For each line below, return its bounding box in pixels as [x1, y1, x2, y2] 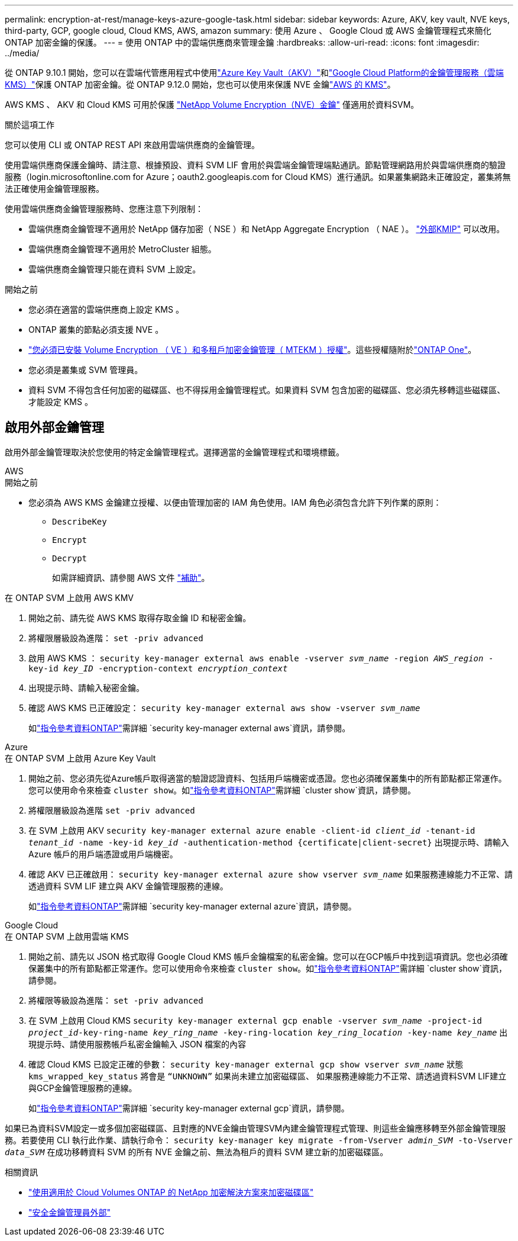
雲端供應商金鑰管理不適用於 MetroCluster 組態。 [28, 244, 216, 254]
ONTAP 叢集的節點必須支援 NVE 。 [28, 324, 164, 335]
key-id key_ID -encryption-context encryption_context [28, 663, 288, 673]
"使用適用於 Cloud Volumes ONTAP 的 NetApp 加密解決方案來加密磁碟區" [28, 1187, 314, 1197]
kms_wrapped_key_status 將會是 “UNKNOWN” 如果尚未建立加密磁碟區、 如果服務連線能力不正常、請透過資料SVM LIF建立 [28, 1070, 507, 1081]
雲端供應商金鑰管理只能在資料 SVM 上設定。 [28, 264, 201, 274]
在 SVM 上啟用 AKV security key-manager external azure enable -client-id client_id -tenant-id [28, 825, 475, 835]
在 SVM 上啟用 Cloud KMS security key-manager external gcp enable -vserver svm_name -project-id [28, 1015, 482, 1025]
